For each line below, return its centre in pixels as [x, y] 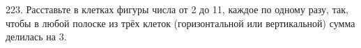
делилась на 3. [36, 37]
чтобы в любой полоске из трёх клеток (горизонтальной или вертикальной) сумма [180, 23]
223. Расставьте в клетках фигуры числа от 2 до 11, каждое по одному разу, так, [177, 9]
